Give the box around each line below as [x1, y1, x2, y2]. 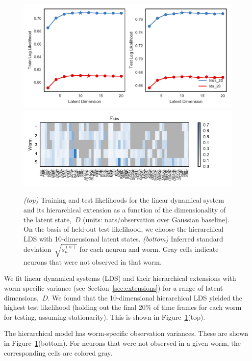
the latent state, [24, 214, 72, 224]
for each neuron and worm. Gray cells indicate [79, 243, 219, 254]
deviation [24, 243, 51, 254]
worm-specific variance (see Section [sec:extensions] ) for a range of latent [4, 283, 223, 293]
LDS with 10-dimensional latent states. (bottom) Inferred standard [24, 233, 223, 243]
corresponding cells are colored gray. [4, 347, 113, 358]
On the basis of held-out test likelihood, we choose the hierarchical [24, 224, 224, 234]
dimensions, [4, 292, 39, 302]
